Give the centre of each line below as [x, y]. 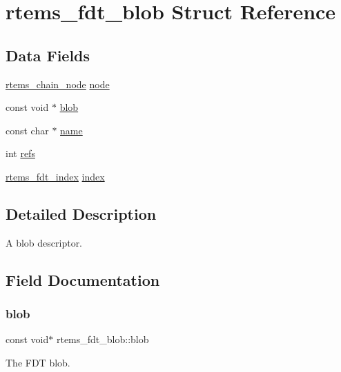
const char [27, 130]
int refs [20, 153]
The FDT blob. [38, 362]
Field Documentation [83, 279]
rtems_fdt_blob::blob [103, 339]
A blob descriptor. [44, 242]
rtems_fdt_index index [55, 176]
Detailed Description [81, 213]
